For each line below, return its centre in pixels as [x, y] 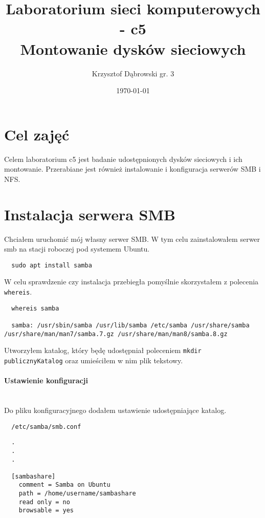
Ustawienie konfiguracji [46, 380]
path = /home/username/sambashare [77, 494]
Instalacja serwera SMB [90, 214]
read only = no [44, 502]
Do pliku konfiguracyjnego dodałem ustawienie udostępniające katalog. [115, 410]
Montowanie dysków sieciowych [133, 48]
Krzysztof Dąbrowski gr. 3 [133, 73]
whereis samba [35, 308]
